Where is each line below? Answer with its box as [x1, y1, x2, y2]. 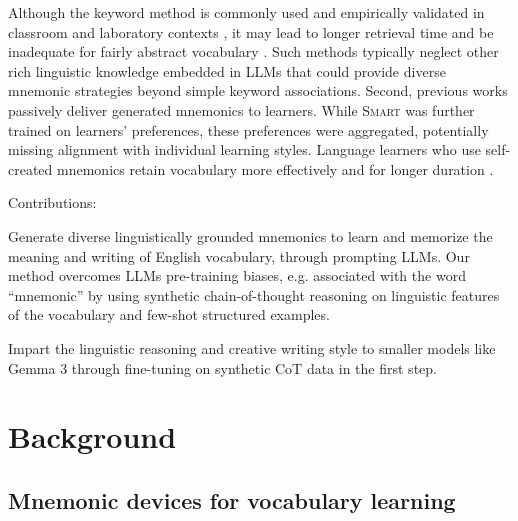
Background [8, 416, 177, 457]
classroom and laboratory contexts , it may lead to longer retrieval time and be [8, 21, 494, 42]
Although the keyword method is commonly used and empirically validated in [8, 2, 485, 22]
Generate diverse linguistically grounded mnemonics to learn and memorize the [8, 225, 493, 246]
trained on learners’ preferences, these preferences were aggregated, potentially [8, 119, 489, 140]
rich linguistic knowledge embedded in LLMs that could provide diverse [8, 60, 446, 81]
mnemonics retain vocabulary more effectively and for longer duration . [57, 158, 494, 179]
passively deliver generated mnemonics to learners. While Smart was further [8, 99, 475, 120]
